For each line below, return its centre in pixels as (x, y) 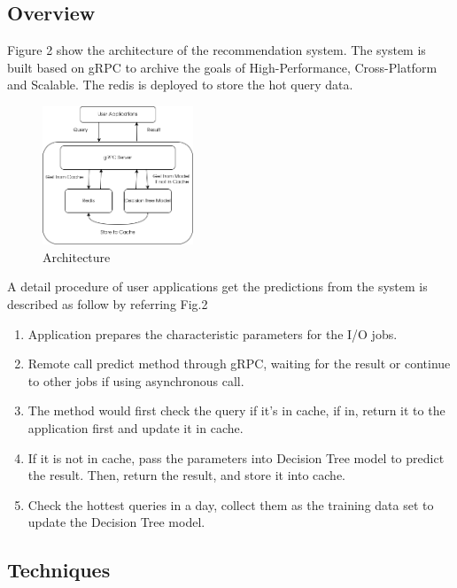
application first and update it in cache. (136, 427)
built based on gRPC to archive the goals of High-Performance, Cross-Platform (222, 67)
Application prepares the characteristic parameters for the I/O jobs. (213, 333)
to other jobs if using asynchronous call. (136, 380)
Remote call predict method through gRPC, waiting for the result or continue (239, 364)
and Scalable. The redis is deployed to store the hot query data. (180, 85)
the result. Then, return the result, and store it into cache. (186, 475)
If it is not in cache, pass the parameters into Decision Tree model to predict (236, 457)
